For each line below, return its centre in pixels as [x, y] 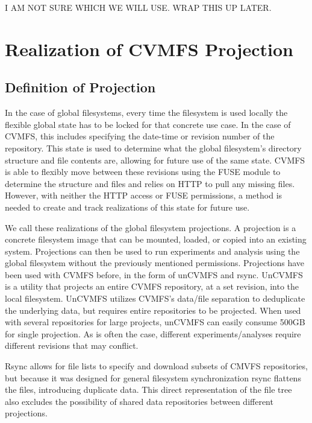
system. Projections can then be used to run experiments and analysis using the [152, 251]
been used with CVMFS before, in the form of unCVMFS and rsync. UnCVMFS [154, 274]
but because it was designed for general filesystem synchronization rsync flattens [153, 377]
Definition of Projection [80, 87]
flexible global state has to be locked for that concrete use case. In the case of [148, 124]
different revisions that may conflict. [72, 345]
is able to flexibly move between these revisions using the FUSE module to [143, 172]
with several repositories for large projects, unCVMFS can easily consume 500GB [155, 322]
